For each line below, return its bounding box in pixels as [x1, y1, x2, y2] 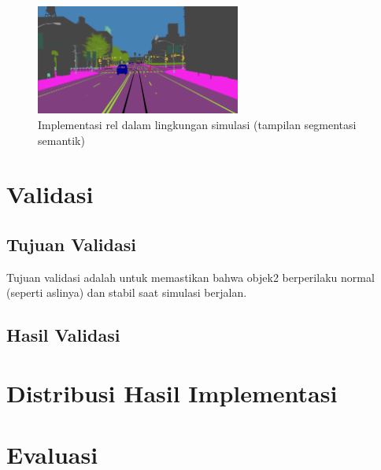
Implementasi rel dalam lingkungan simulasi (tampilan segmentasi [38, 116, 357, 132]
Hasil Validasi [6, 323, 120, 347]
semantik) [38, 131, 85, 148]
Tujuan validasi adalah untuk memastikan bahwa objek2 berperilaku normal [6, 268, 375, 285]
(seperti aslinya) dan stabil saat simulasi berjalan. [6, 284, 247, 301]
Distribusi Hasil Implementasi [6, 376, 338, 409]
